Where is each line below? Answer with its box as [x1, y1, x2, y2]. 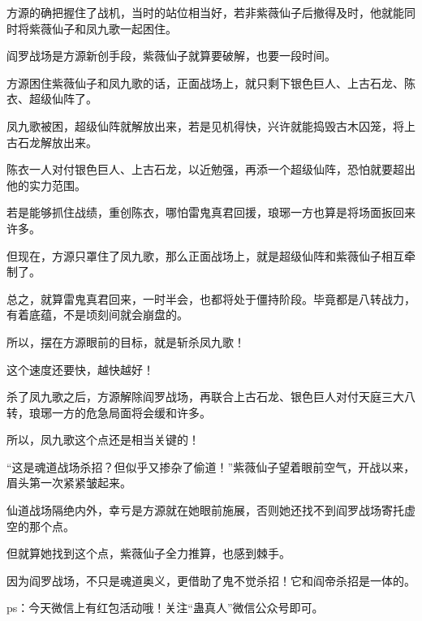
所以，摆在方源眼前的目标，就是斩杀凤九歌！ [6, 333, 245, 350]
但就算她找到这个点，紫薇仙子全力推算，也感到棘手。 [6, 545, 291, 562]
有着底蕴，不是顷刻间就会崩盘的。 [6, 306, 188, 323]
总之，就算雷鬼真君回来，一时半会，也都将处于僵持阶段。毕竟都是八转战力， [6, 290, 416, 307]
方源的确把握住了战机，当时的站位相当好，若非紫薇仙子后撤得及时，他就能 [6, 4, 404, 20]
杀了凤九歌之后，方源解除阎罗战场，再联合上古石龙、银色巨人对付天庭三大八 [6, 388, 416, 405]
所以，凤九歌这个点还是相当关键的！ [6, 431, 200, 448]
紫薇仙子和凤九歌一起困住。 [28, 19, 177, 37]
